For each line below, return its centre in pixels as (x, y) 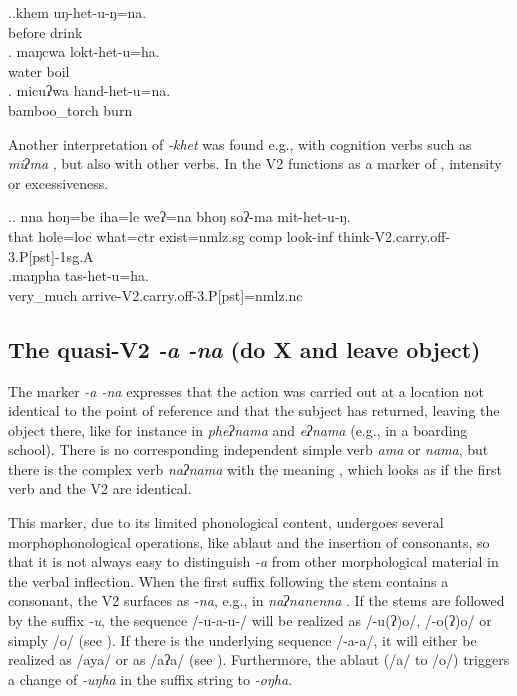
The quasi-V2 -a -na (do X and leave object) (244, 348)
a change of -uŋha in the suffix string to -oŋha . (150, 678)
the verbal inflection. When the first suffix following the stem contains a (228, 580)
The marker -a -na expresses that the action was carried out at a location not (246, 390)
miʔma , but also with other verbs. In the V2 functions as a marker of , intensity (255, 163)
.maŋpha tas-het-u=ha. (78, 275)
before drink (45, 31)
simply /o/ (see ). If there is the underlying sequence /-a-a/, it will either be (242, 639)
